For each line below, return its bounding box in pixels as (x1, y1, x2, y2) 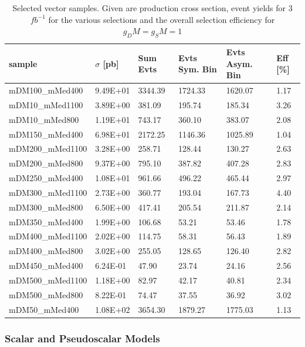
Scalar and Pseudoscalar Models (5, 331, 160, 345)
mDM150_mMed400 (9, 128, 83, 140)
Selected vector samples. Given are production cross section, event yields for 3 (12, 2, 293, 14)
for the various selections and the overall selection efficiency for (48, 13, 275, 25)
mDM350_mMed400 (9, 215, 83, 228)
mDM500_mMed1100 (9, 273, 87, 286)
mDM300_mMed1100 (9, 186, 87, 198)
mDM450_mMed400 (9, 259, 83, 272)
